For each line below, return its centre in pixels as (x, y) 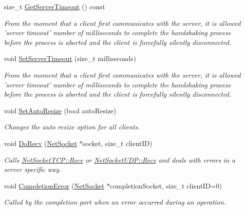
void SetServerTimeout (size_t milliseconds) (70, 58)
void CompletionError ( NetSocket (54, 185)
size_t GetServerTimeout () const (55, 6)
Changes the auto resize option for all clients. (72, 127)
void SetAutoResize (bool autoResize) (60, 110)
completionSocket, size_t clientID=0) (166, 185)
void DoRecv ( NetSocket (41, 143)
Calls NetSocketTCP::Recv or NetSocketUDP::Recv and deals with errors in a (120, 159)
